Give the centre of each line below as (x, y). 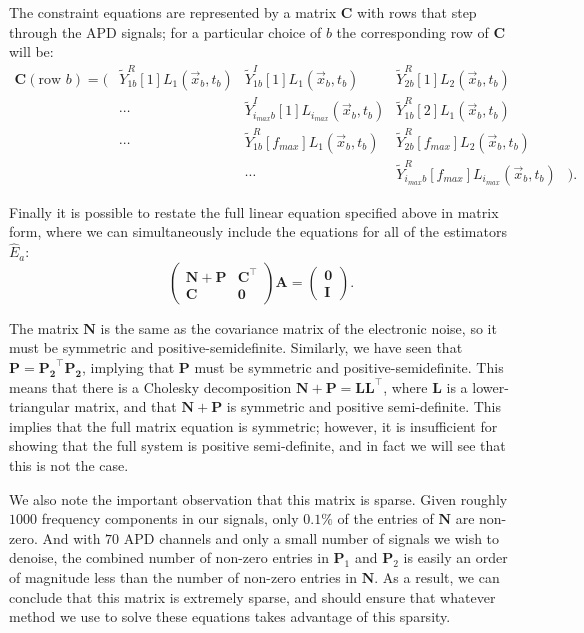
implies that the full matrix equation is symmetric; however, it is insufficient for (253, 425)
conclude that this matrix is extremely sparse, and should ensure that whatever (252, 596)
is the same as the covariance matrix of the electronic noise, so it (298, 327)
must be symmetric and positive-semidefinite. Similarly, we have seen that (236, 347)
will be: (31, 51)
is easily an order (455, 557)
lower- (490, 386)
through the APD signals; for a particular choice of (165, 31)
